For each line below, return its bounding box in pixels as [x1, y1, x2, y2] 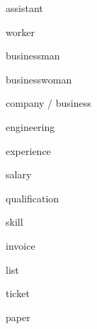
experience [6, 143, 51, 158]
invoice [6, 238, 35, 253]
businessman [6, 48, 60, 63]
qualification [6, 190, 59, 205]
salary [6, 167, 32, 182]
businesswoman [6, 71, 72, 86]
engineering [6, 119, 55, 134]
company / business [6, 96, 91, 110]
